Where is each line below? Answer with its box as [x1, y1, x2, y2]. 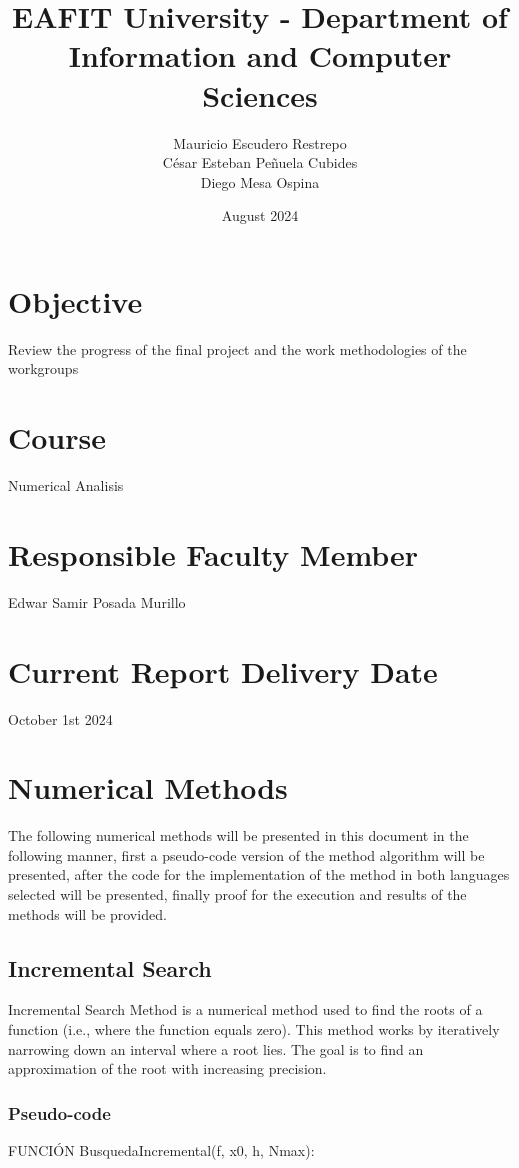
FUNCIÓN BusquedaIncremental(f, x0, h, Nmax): [8, 1140, 315, 1161]
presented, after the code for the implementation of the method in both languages [8, 864, 510, 885]
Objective [8, 280, 143, 321]
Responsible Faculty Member [8, 533, 419, 574]
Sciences [202, 74, 318, 115]
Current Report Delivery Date [8, 650, 438, 691]
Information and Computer [68, 35, 452, 76]
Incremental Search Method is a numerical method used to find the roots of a [8, 999, 483, 1020]
